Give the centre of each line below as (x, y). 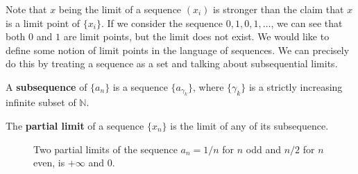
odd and (264, 149)
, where (208, 86)
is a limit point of (43, 23)
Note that (26, 9)
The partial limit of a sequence (75, 125)
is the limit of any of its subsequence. (249, 125)
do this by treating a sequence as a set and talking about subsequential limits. (172, 63)
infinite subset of (41, 102)
